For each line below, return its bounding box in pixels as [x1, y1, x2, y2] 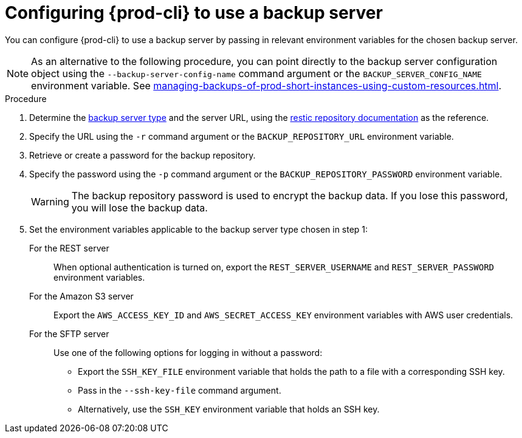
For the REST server [29, 242, 109, 253]
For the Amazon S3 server [29, 290, 134, 301]
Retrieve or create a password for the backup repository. [29, 149, 256, 160]
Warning [31, 195, 69, 208]
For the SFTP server [29, 328, 109, 339]
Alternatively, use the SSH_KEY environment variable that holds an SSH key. [78, 403, 380, 414]
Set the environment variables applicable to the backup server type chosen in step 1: [29, 224, 368, 234]
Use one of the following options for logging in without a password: [53, 347, 323, 358]
